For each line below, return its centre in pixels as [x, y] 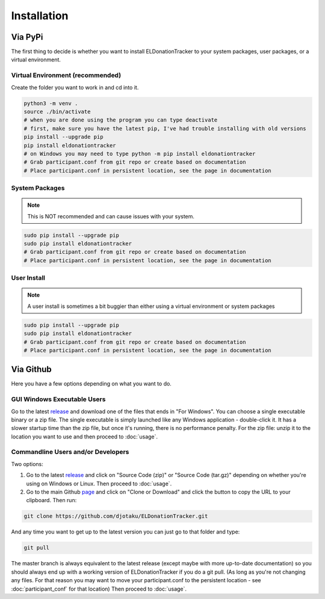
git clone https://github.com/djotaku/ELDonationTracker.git [116, 516]
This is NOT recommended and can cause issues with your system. [111, 216]
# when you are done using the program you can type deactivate [121, 120]
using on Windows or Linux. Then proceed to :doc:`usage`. [99, 484]
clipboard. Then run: [51, 500]
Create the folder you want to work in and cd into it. [75, 87]
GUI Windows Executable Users [58, 399]
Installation [40, 16]
